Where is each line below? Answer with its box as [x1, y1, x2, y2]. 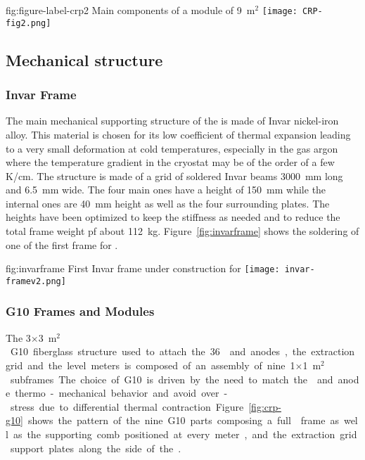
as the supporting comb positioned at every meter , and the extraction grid [13, 426, 357, 441]
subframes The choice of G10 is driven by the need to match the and [10, 371, 333, 386]
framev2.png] [6, 276, 66, 286]
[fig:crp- [248, 399, 281, 414]
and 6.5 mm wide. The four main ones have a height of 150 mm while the [6, 182, 326, 197]
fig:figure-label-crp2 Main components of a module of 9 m [6, 3, 255, 17]
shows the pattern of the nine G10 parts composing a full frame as [27, 413, 339, 428]
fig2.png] [6, 18, 51, 28]
